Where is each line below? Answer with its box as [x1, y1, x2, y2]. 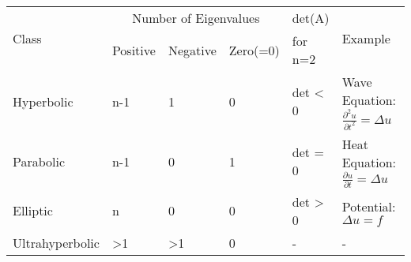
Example [341, 29, 390, 47]
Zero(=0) [228, 40, 280, 59]
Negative [168, 40, 217, 59]
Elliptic [13, 201, 53, 220]
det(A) [292, 9, 330, 27]
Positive [111, 40, 156, 59]
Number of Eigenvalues [132, 9, 260, 27]
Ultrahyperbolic [13, 233, 100, 252]
